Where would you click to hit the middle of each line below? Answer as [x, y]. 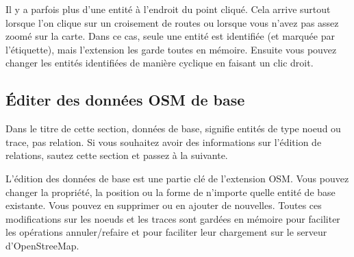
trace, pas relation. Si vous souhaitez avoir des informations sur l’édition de [164, 142]
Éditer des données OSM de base [125, 100]
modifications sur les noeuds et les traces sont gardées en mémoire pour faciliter [173, 218]
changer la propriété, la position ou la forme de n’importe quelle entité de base [170, 192]
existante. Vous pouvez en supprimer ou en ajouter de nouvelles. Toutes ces [164, 205]
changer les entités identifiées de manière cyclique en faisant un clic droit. [160, 63]
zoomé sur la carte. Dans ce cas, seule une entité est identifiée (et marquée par [170, 36]
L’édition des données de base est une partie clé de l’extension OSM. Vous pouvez [177, 178]
